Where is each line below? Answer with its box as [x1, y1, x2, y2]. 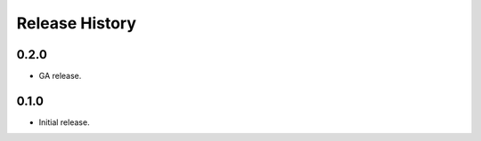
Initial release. [38, 116, 90, 128]
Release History [16, 13, 137, 33]
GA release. [38, 71, 82, 82]
